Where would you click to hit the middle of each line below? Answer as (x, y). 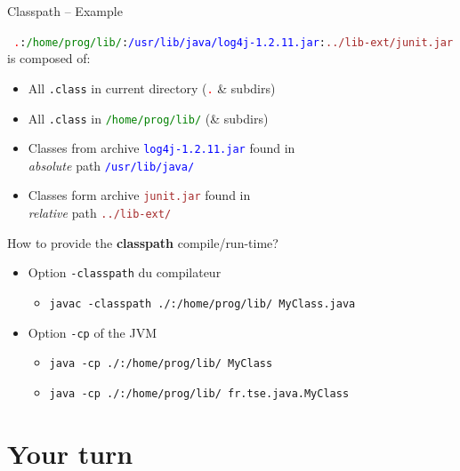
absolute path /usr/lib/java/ (111, 165)
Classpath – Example (65, 11)
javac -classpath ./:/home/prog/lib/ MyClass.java (202, 304)
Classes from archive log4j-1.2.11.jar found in (161, 148)
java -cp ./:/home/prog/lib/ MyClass (161, 364)
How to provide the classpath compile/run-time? (143, 242)
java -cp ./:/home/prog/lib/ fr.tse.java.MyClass (199, 394)
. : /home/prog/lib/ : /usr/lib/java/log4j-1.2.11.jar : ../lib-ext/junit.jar (234, 42)
